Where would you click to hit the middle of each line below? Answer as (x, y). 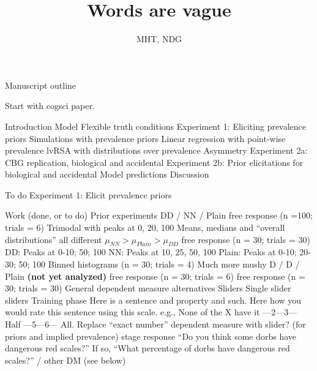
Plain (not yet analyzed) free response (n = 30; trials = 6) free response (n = (155, 276)
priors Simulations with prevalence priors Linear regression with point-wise (145, 138)
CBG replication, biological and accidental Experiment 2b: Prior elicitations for (154, 162)
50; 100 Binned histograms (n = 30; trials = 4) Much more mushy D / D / (159, 264)
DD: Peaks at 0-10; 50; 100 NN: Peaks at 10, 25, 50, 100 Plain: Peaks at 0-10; (151, 252)
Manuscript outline (41, 85)
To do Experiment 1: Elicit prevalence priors (88, 194)
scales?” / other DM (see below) (65, 360)
